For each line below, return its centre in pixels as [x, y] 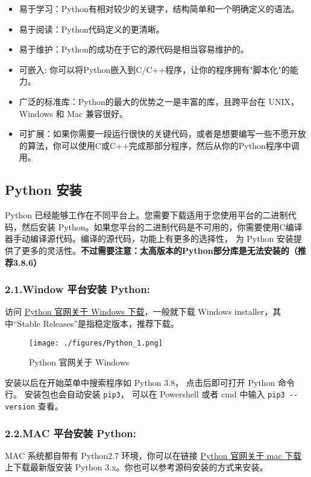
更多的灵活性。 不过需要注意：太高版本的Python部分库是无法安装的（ [159, 250]
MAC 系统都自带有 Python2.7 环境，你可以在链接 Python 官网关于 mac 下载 [153, 455]
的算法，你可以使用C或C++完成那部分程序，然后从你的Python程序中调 [159, 145]
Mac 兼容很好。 [97, 113]
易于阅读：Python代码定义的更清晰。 [92, 29]
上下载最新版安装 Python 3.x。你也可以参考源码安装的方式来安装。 [137, 467]
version [20, 407]
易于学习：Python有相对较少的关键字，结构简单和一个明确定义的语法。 [159, 8]
